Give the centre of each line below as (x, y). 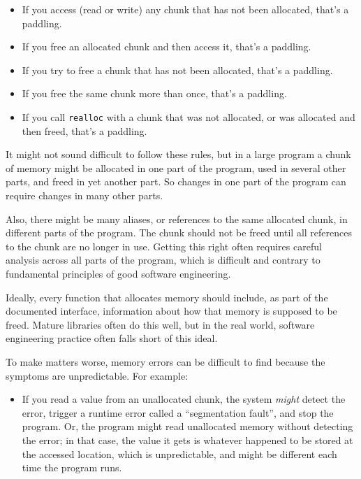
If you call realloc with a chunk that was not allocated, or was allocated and (189, 116)
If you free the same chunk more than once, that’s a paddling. (154, 93)
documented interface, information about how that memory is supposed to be (171, 311)
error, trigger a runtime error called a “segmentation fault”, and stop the (178, 412)
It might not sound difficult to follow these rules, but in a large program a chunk (178, 154)
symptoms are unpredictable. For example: (97, 375)
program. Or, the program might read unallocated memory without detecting (187, 426)
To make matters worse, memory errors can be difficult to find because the (165, 361)
